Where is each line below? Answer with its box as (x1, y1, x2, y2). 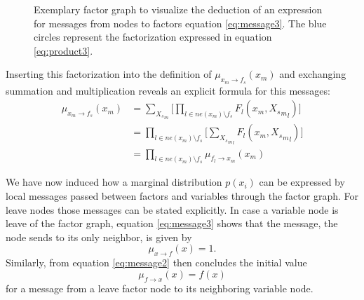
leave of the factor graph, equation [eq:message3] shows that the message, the (6, 216, 338, 231)
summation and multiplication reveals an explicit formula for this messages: (6, 83, 330, 97)
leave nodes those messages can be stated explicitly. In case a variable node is (6, 202, 339, 217)
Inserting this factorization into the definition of (6, 67, 212, 81)
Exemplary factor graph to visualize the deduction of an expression (34, 2, 323, 16)
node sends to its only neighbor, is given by (6, 229, 192, 244)
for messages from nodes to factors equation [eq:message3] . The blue (34, 15, 327, 30)
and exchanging (279, 67, 346, 81)
